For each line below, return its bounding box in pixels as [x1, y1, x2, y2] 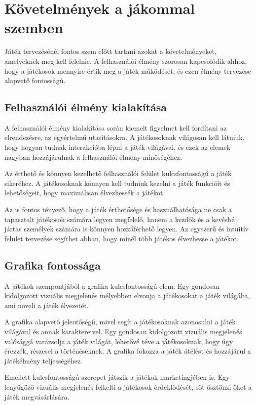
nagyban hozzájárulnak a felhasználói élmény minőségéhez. [4, 151, 182, 162]
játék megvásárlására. [4, 391, 70, 402]
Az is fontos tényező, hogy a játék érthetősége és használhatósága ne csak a [4, 204, 232, 215]
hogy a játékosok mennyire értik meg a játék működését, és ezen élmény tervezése [4, 65, 251, 76]
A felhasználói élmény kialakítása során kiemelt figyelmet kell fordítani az [4, 122, 227, 133]
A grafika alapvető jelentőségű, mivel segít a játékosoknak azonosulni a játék [4, 316, 236, 327]
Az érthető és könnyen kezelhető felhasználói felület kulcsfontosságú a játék [4, 168, 232, 179]
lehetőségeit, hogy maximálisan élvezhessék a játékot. [4, 187, 165, 198]
